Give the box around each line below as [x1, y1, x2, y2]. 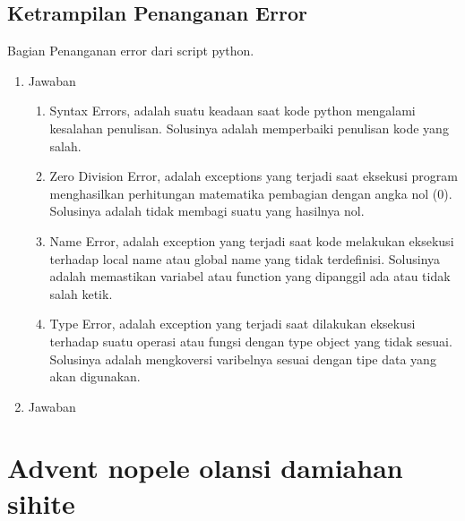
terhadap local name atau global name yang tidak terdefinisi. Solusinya [49, 249, 441, 268]
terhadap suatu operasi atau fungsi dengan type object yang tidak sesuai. [49, 331, 452, 350]
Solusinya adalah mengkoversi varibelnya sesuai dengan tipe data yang [49, 349, 436, 368]
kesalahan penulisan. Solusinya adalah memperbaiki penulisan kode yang [49, 118, 449, 137]
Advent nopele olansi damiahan [7, 449, 403, 486]
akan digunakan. [49, 367, 141, 386]
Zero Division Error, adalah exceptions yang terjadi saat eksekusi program [49, 167, 458, 185]
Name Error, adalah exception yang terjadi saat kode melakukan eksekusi [49, 231, 454, 250]
